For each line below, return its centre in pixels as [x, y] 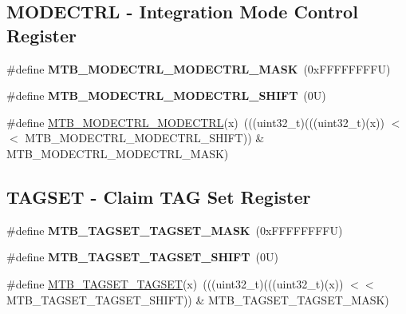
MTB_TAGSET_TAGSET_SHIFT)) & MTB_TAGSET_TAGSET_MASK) [198, 299]
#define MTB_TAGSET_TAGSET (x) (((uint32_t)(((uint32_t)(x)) [175, 283]
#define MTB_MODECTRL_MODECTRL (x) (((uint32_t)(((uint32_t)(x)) [195, 122]
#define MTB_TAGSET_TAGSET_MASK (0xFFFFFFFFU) [175, 230]
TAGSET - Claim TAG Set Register [159, 196]
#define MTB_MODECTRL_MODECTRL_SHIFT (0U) [166, 95]
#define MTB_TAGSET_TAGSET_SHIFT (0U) [142, 257]
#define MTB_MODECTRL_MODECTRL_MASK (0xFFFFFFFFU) [199, 68]
